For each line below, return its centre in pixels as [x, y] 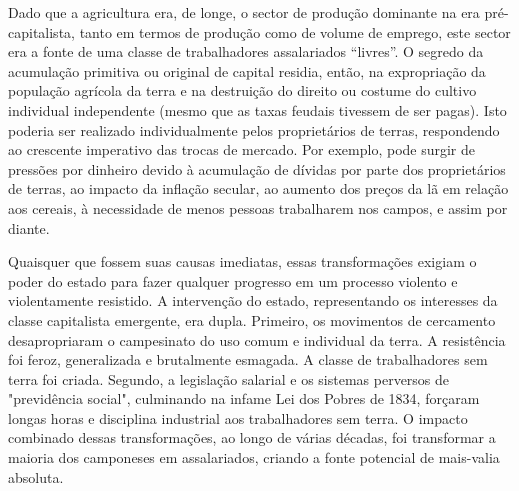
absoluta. [36, 476]
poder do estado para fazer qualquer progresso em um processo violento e [233, 280]
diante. [29, 227]
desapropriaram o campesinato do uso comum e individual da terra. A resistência [257, 339]
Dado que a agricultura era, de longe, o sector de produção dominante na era [244, 12]
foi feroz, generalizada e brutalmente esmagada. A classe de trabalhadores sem [248, 359]
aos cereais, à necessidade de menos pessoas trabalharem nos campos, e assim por [258, 207]
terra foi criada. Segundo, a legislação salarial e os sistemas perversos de [229, 378]
